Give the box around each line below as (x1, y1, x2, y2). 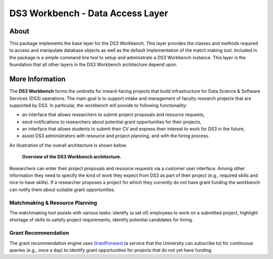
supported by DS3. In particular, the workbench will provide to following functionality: (9, 102, 187, 108)
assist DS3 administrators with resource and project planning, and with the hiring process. (22, 133, 210, 139)
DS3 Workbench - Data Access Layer (9, 8, 168, 19)
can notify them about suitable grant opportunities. (9, 187, 116, 193)
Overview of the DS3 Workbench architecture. (22, 154, 122, 160)
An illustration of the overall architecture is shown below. (9, 142, 127, 148)
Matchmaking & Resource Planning (9, 199, 98, 206)
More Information (9, 75, 66, 84)
